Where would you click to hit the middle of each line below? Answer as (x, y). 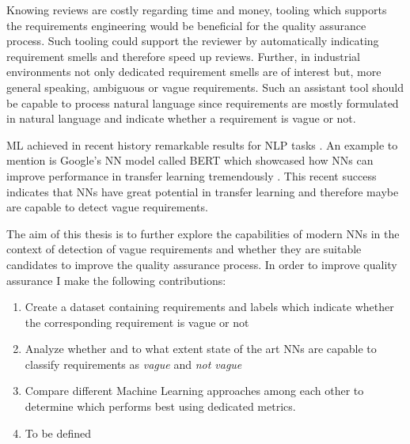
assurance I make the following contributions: (116, 280)
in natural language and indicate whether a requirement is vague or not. (181, 118)
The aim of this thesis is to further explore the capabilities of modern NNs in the (203, 233)
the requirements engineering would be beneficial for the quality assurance (186, 25)
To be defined (58, 433)
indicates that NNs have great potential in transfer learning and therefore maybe (203, 191)
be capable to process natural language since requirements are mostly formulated (203, 102)
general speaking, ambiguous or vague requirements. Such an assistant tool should (205, 87)
